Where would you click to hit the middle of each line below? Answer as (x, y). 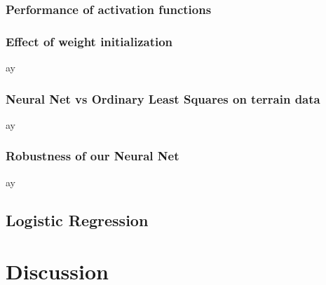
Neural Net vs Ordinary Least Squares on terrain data (163, 98)
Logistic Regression (77, 220)
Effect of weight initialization (89, 41)
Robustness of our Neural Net (93, 156)
